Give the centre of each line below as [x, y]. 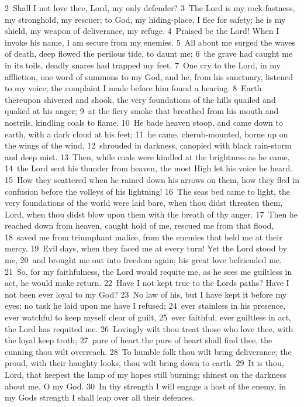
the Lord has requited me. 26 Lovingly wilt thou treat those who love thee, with [149, 328]
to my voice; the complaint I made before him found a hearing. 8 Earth [133, 88]
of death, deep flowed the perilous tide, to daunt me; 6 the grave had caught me [149, 54]
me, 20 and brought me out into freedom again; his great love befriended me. [143, 260]
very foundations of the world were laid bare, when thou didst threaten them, [144, 203]
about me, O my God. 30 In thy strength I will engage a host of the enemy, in [145, 386]
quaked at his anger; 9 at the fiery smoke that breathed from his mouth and [142, 111]
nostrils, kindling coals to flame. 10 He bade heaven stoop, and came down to [144, 122]
